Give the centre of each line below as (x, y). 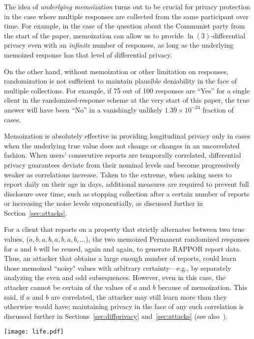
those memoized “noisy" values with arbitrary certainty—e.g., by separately (118, 268)
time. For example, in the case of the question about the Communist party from (125, 26)
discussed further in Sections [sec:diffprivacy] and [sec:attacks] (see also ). (116, 316)
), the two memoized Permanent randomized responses (168, 239)
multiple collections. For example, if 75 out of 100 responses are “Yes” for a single (127, 90)
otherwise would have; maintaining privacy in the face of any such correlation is (124, 306)
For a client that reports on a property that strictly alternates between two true (124, 229)
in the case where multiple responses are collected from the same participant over (126, 16)
